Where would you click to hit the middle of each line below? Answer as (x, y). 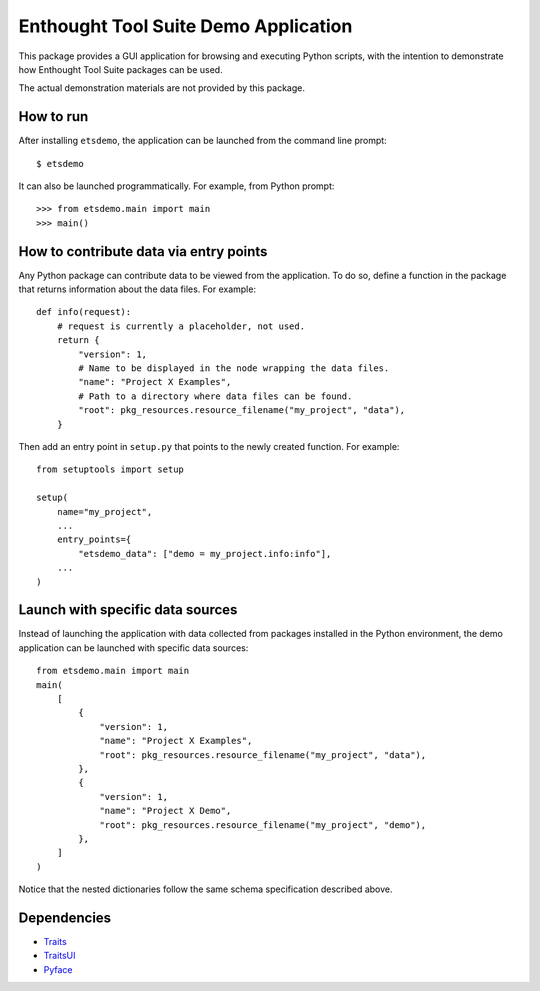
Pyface (58, 969)
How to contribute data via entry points (143, 251)
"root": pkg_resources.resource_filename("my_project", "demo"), (263, 824)
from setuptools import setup (110, 469)
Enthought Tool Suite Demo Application (185, 26)
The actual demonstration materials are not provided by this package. (161, 88)
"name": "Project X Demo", (165, 811)
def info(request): (84, 312)
